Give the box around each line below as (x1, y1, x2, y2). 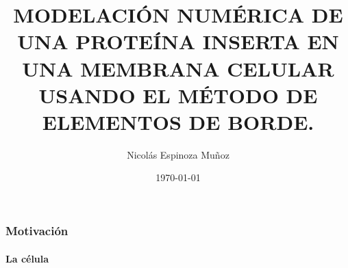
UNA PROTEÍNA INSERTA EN (17, 27, 339, 55)
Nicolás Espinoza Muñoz (127, 147, 229, 161)
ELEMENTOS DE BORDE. (42, 107, 314, 135)
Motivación (5, 222, 69, 239)
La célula (5, 251, 49, 265)
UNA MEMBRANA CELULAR (22, 54, 334, 82)
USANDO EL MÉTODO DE (38, 81, 318, 109)
